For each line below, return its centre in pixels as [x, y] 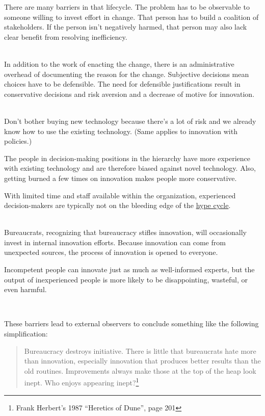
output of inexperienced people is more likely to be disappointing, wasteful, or [126, 279]
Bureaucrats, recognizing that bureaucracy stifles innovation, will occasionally [125, 232]
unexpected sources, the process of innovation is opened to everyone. [111, 252]
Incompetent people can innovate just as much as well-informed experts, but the [129, 269]
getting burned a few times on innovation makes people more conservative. [121, 178]
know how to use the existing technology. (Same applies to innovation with [121, 131]
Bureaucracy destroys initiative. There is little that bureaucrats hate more [140, 350]
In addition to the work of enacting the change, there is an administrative [119, 63]
